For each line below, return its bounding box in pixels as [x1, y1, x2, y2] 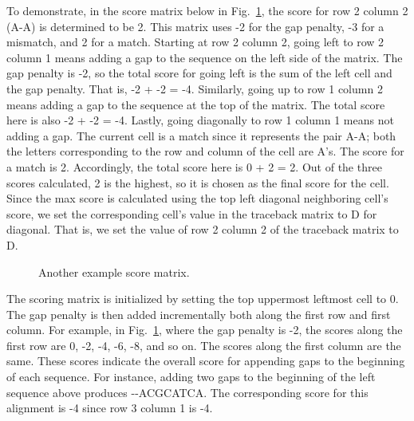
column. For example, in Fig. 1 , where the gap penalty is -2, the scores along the [6, 321, 403, 338]
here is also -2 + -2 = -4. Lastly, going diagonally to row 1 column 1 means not [6, 112, 394, 128]
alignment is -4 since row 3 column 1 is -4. [6, 399, 213, 416]
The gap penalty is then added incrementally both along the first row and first [6, 305, 391, 322]
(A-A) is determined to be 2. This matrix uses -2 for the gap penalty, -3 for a [6, 18, 384, 34]
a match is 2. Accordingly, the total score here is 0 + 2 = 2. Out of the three [6, 158, 382, 175]
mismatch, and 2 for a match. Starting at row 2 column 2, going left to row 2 [6, 33, 384, 50]
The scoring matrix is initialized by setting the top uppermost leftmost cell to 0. [6, 290, 399, 307]
